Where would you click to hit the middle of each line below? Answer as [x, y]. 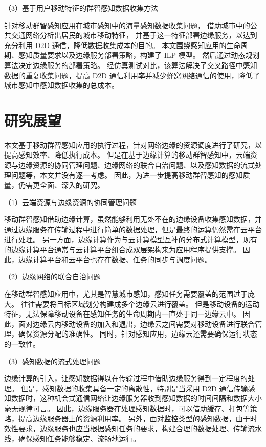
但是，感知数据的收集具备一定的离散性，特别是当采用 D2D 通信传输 [134, 388]
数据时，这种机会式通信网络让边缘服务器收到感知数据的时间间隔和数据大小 [136, 398]
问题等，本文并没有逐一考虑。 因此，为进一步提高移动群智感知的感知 [127, 175]
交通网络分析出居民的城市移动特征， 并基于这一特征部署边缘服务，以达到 [134, 35]
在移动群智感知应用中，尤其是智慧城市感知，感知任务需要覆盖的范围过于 [126, 294]
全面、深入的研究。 [72, 185]
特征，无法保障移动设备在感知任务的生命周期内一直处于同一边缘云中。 [122, 314]
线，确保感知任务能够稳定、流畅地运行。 [72, 438]
